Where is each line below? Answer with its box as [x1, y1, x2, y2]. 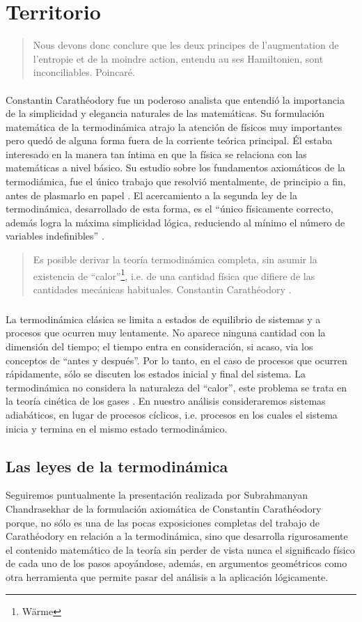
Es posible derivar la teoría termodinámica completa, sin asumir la [33, 252, 317, 267]
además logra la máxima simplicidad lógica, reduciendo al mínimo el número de [6, 215, 345, 229]
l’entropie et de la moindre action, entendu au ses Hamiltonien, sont [33, 51, 324, 65]
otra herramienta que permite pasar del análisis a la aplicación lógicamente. [6, 569, 329, 584]
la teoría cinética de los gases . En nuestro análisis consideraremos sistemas [6, 394, 326, 408]
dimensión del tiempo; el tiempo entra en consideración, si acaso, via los [6, 339, 313, 354]
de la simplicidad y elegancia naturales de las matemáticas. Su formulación [6, 106, 325, 120]
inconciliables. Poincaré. [33, 65, 135, 79]
